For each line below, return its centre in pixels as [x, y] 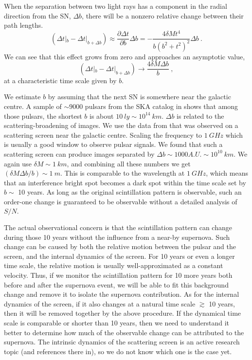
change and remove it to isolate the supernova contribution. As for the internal [122, 294]
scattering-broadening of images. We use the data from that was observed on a [121, 125]
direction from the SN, [37, 15]
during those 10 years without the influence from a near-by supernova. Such [117, 237]
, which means [227, 173]
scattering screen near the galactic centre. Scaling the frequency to [103, 135]
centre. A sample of [33, 106]
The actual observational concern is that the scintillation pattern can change [118, 227]
